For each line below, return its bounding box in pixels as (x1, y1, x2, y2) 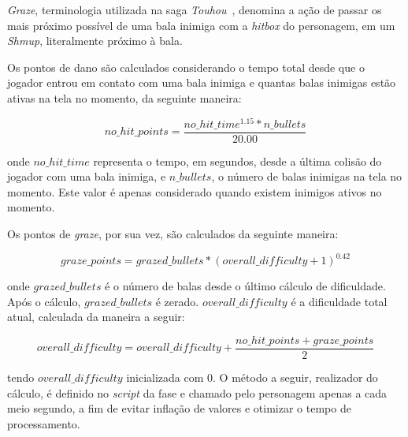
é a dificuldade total (291, 293, 388, 309)
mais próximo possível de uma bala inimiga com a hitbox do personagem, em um (7, 17, 395, 33)
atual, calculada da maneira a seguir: (7, 308, 185, 325)
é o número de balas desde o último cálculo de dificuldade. (105, 278, 386, 294)
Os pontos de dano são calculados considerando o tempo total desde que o (7, 58, 365, 75)
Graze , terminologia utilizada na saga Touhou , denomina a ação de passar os (7, 2, 382, 17)
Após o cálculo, (7, 293, 81, 309)
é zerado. (155, 293, 199, 309)
